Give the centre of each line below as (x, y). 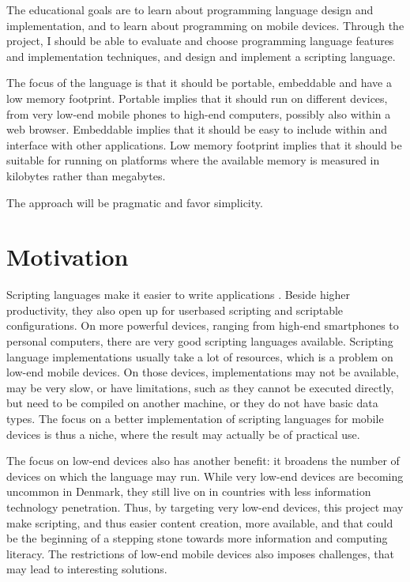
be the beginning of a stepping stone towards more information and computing (197, 538)
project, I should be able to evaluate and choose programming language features (200, 41)
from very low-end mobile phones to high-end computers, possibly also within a (199, 113)
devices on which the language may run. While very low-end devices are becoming (205, 476)
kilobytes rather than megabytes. (86, 175)
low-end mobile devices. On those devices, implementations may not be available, (203, 372)
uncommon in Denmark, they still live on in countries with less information (189, 491)
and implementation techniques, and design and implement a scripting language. (201, 56)
